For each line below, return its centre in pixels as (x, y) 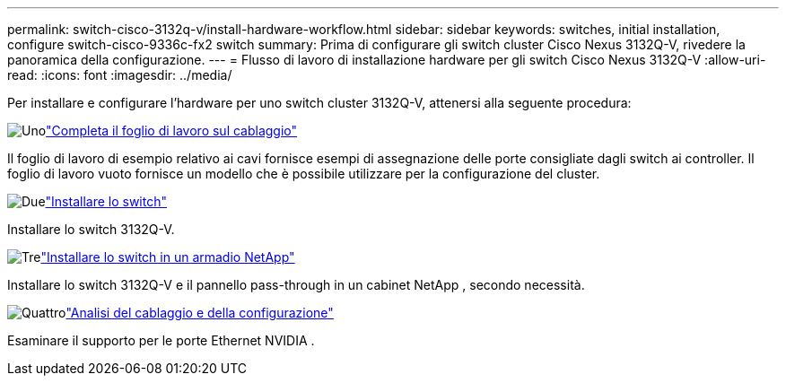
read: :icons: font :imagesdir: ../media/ (120, 75)
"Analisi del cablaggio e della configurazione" (200, 313)
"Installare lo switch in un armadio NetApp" (168, 257)
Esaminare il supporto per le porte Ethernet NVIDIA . (161, 340)
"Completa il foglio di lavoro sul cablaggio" (172, 131)
